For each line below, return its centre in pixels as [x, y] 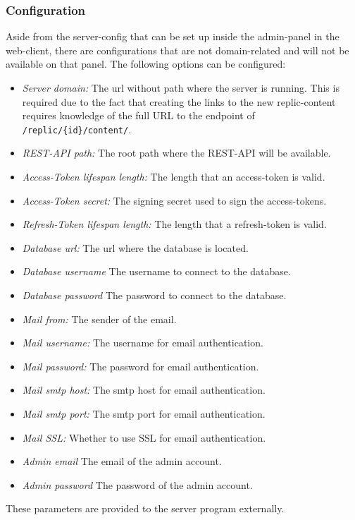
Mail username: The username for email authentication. [143, 343]
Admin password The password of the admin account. [137, 484]
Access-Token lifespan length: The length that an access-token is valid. [174, 177]
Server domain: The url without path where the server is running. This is [181, 87]
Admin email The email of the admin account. [122, 461]
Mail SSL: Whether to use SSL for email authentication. [144, 437]
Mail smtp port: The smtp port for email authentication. [144, 413]
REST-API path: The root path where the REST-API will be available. [176, 153]
